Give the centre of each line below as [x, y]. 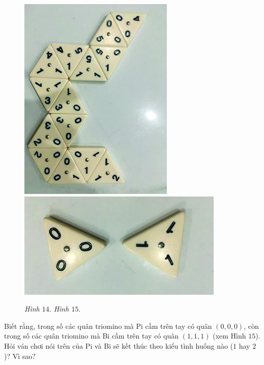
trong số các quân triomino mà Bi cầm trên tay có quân [91, 336]
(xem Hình [229, 336]
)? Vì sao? [20, 356]
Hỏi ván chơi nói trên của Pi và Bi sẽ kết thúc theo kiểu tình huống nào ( [119, 345]
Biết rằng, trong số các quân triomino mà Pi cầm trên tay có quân [108, 326]
